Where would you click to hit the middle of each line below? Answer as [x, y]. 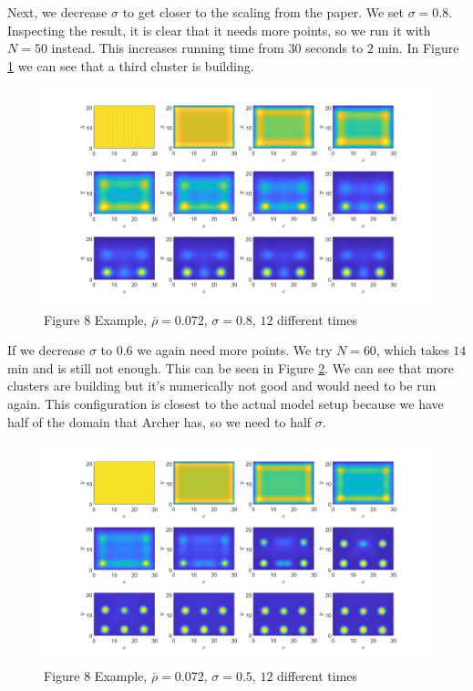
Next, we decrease [57, 12]
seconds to [334, 48]
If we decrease [46, 350]
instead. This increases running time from [168, 48]
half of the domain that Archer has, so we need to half [159, 421]
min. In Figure [418, 48]
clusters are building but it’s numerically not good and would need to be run [222, 386]
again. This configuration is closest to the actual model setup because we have [226, 404]
